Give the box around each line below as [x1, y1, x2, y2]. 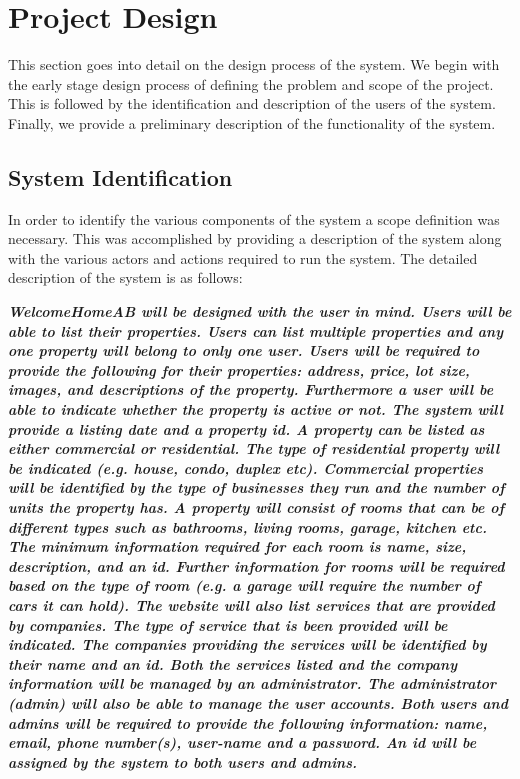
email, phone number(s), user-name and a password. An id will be [8, 732, 477, 753]
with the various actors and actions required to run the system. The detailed [8, 247, 478, 268]
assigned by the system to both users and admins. [8, 751, 358, 772]
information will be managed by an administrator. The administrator [8, 673, 497, 694]
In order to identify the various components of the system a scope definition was [8, 208, 500, 229]
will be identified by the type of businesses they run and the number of [8, 477, 505, 498]
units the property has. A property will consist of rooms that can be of [8, 497, 505, 518]
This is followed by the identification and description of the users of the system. [8, 93, 496, 114]
